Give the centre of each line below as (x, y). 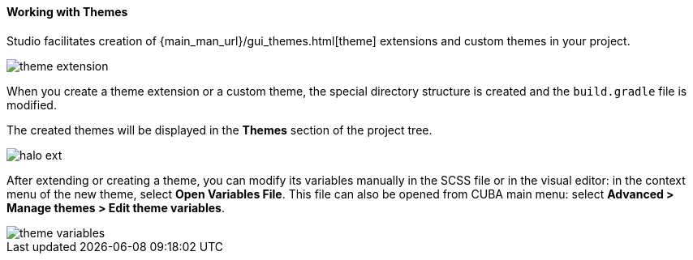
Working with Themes (67, 12)
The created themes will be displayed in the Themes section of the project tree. (220, 130)
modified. (32, 104)
